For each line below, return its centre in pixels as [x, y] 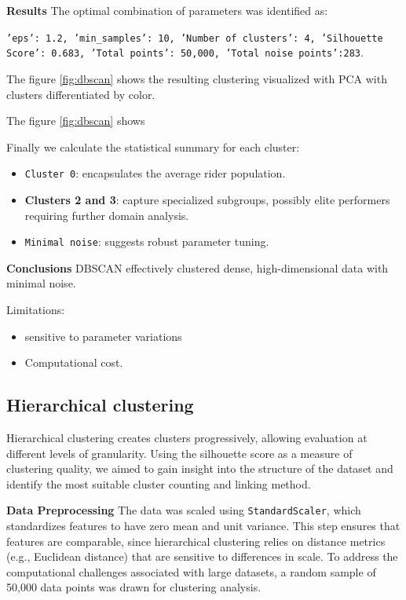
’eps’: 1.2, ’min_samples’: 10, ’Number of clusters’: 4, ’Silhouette [195, 38]
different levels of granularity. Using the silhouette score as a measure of [179, 453]
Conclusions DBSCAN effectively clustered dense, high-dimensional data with [198, 267]
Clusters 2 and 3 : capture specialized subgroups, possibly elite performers [207, 199]
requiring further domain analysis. [107, 215]
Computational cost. [74, 362]
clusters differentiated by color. [81, 94]
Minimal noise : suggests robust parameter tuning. [147, 241]
